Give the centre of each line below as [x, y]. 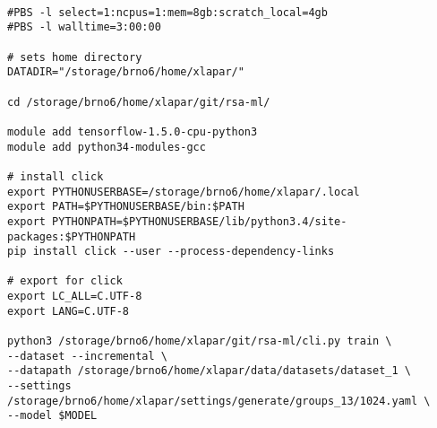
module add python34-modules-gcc [107, 147]
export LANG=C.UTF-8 [69, 311]
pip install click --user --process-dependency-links [171, 252]
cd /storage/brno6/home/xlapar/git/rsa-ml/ [139, 102]
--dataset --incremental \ [87, 356]
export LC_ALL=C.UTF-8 [75, 297]
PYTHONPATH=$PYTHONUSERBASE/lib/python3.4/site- [200, 221]
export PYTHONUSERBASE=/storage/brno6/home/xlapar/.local [184, 192]
